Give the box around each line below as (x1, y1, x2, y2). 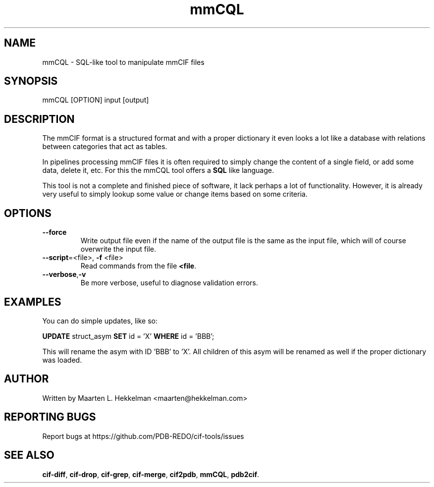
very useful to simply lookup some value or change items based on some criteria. (42, 190, 308, 199)
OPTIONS (4, 207, 52, 219)
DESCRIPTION (4, 112, 75, 125)
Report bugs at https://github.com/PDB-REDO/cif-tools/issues (42, 432, 244, 440)
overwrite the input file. (80, 245, 157, 254)
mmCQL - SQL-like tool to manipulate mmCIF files (42, 57, 205, 66)
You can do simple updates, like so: (42, 316, 158, 325)
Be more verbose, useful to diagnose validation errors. (80, 278, 258, 287)
